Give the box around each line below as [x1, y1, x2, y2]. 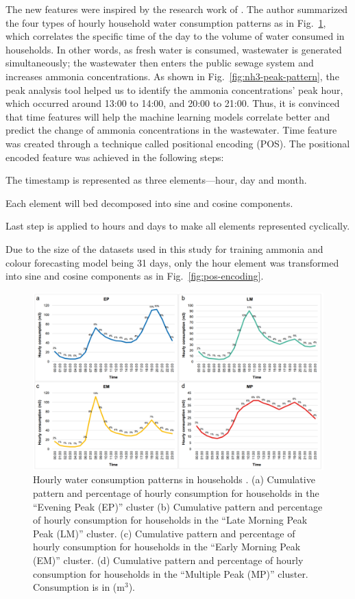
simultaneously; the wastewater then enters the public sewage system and [5, 56, 314, 70]
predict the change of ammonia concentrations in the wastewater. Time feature [5, 123, 337, 137]
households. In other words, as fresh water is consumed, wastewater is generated [5, 42, 342, 56]
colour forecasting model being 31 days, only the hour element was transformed [5, 255, 339, 269]
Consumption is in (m [33, 580, 125, 594]
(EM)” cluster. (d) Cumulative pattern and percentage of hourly [33, 553, 304, 567]
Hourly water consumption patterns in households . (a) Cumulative [33, 472, 315, 487]
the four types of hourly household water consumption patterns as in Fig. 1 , [5, 15, 326, 29]
